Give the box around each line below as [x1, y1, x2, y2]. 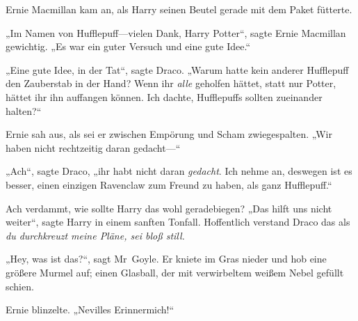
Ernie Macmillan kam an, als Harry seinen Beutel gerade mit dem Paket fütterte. [6, 2, 352, 16]
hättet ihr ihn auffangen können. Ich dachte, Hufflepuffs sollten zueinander [6, 89, 323, 104]
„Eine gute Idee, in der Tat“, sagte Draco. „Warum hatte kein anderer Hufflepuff [6, 62, 349, 77]
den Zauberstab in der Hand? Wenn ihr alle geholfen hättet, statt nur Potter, [6, 76, 336, 91]
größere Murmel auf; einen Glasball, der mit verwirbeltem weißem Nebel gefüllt [6, 265, 344, 279]
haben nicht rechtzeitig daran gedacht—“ [6, 140, 181, 155]
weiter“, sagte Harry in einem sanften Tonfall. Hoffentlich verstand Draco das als [6, 214, 350, 229]
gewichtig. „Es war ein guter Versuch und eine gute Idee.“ [6, 39, 250, 54]
